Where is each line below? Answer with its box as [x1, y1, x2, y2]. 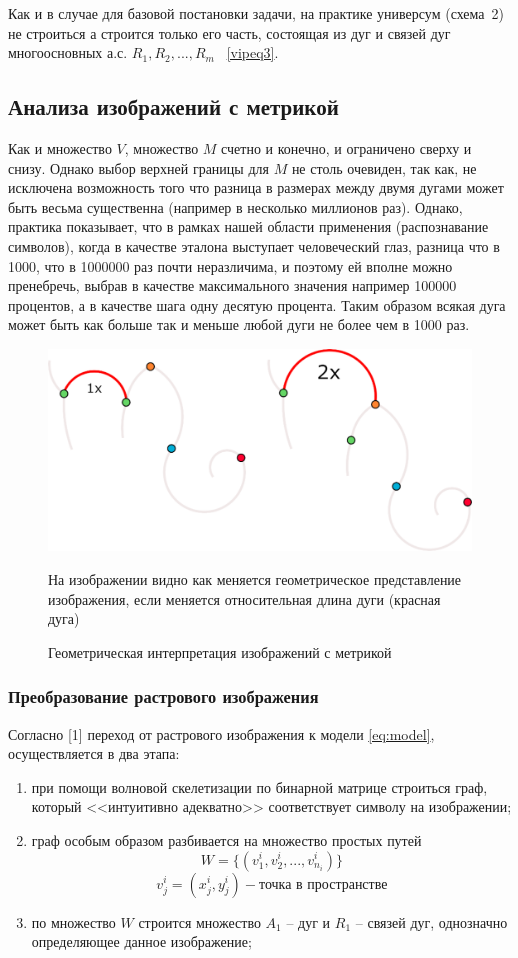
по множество [31, 911, 116, 932]
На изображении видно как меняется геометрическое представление [48, 568, 462, 589]
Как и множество [8, 137, 112, 158]
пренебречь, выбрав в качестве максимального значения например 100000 [8, 275, 457, 296]
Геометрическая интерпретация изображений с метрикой [48, 641, 392, 662]
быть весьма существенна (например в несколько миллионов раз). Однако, [8, 196, 463, 217]
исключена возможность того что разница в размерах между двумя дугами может [8, 177, 504, 198]
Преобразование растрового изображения [8, 684, 319, 709]
